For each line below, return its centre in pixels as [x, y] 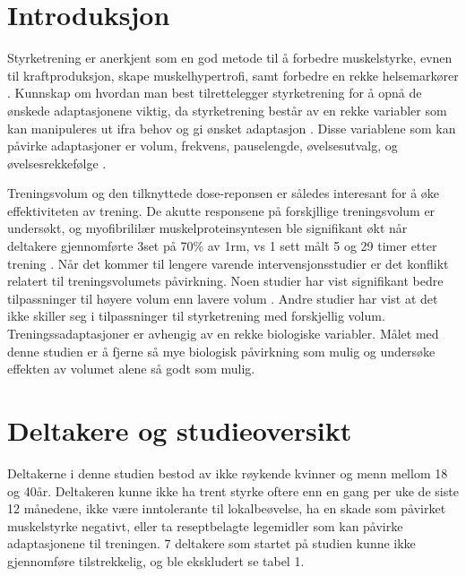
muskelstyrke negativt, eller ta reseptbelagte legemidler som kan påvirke [205, 525]
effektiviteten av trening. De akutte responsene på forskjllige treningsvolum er [221, 210]
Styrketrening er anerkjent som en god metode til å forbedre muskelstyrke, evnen [230, 58]
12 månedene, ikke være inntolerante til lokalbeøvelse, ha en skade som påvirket [227, 508]
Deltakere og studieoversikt [180, 430]
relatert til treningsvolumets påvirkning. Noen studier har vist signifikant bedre [225, 281]
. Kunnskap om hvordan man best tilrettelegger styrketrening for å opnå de [215, 93]
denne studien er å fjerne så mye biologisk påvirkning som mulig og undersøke [221, 351]
